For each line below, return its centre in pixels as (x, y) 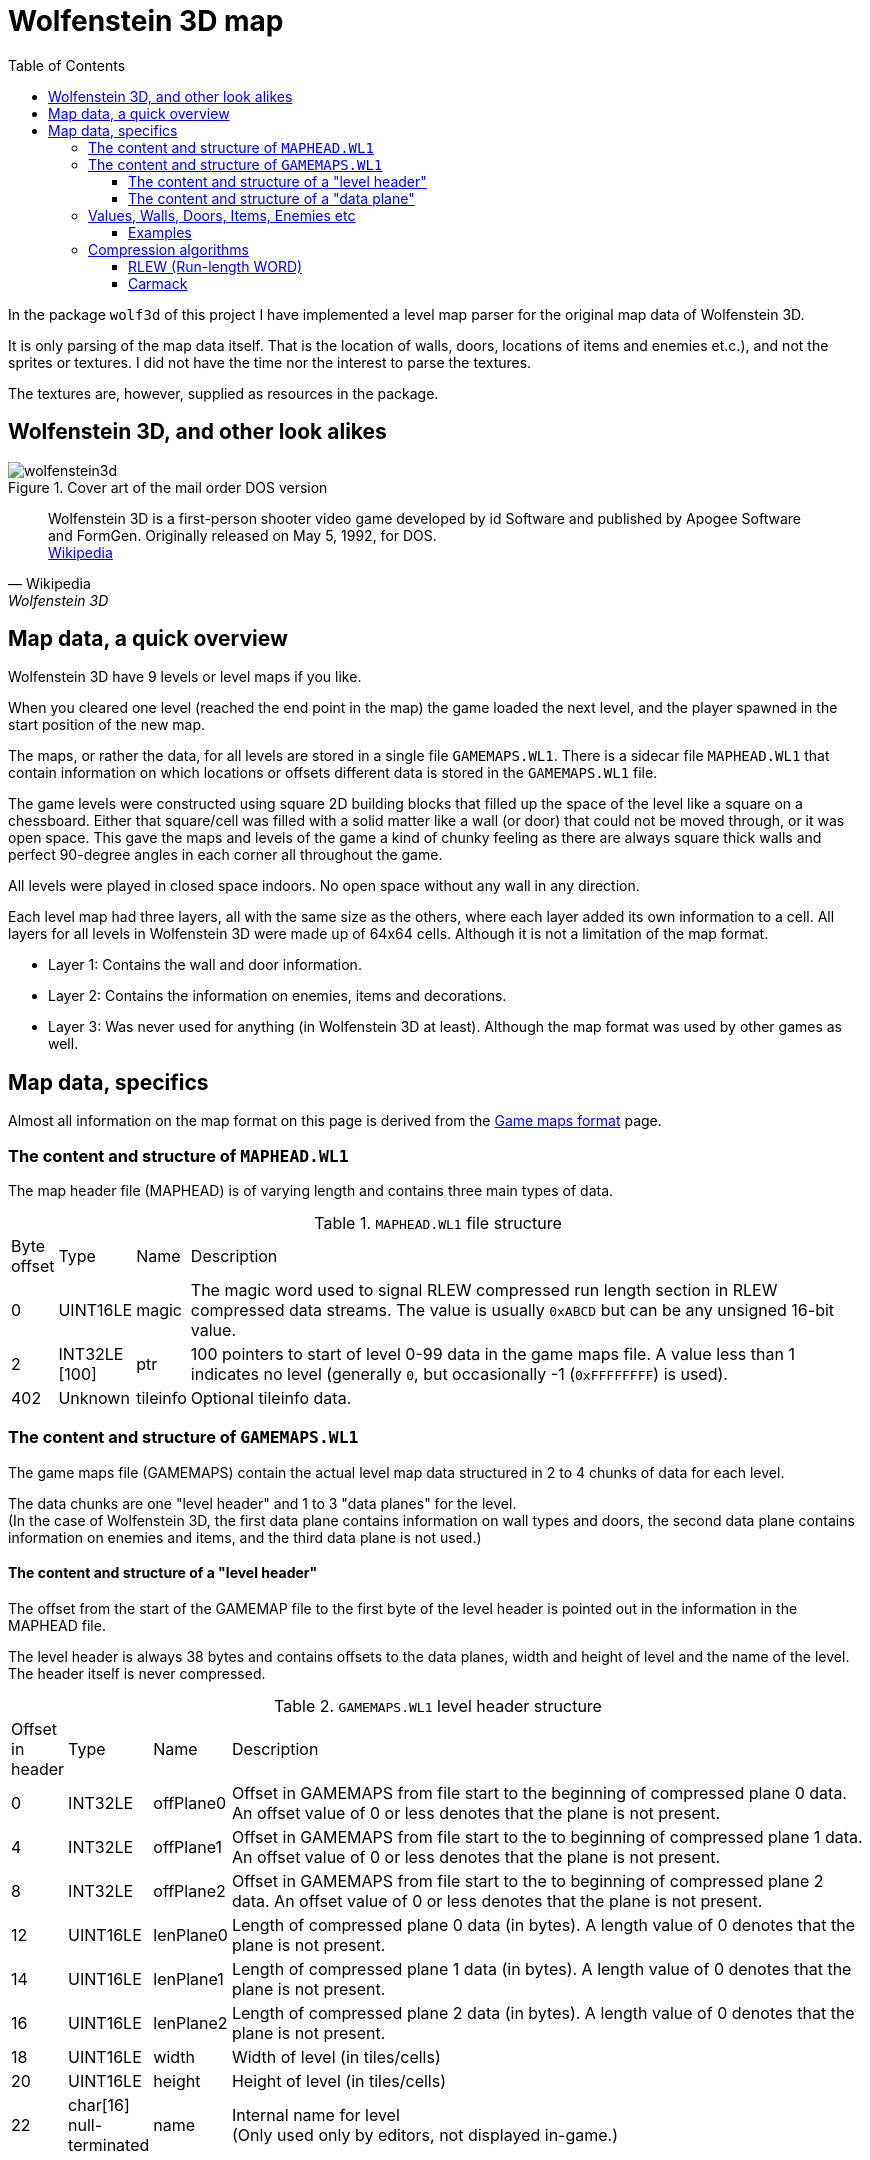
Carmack (158, 283)
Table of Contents (67, 65)
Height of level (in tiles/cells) (338, 2081)
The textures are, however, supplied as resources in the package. (223, 393)
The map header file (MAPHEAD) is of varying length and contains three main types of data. (311, 1191)
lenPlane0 (190, 1935)
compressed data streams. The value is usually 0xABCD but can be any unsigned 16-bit (512, 1310)
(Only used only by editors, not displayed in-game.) (425, 2135)
